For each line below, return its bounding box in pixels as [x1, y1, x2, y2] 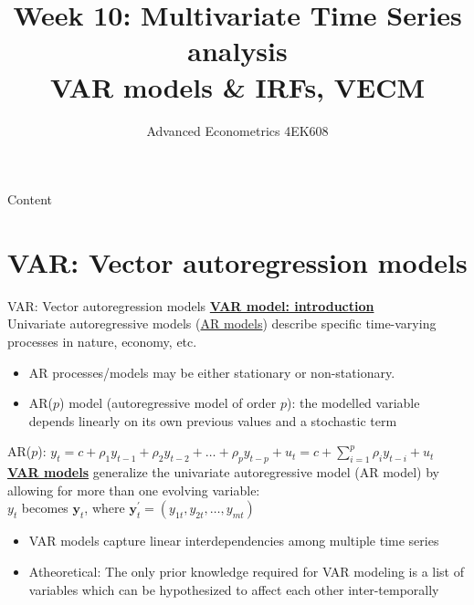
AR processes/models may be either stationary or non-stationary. [28, 362, 395, 381]
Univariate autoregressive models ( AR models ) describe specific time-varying [7, 314, 437, 333]
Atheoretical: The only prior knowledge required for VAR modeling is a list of [28, 561, 465, 580]
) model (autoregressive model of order [59, 393, 277, 412]
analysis [187, 32, 288, 69]
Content [7, 190, 52, 209]
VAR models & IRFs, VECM [49, 68, 426, 105]
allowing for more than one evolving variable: [7, 480, 260, 499]
